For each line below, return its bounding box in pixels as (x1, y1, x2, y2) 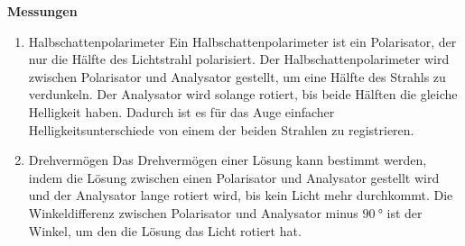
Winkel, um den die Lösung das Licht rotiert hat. (28, 221, 302, 240)
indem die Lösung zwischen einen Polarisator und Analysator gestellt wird (28, 168, 440, 187)
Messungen (7, 2, 78, 20)
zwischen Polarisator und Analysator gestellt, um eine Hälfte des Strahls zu (28, 67, 446, 86)
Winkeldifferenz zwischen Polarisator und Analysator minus (28, 203, 358, 222)
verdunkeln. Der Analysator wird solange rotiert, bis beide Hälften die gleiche (28, 85, 458, 104)
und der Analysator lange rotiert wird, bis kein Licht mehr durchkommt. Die (28, 186, 453, 205)
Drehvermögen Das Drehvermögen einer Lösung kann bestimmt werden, (28, 150, 427, 169)
